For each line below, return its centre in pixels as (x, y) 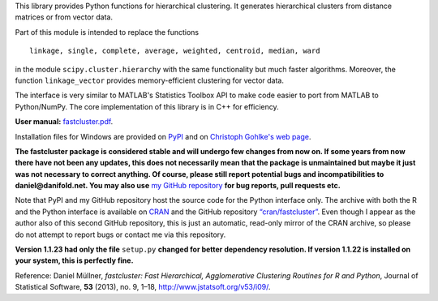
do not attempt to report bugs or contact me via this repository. (120, 234)
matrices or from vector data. (64, 17)
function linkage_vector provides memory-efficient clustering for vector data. (149, 80)
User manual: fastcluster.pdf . (64, 122)
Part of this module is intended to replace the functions (107, 32)
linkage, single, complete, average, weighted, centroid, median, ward (175, 51)
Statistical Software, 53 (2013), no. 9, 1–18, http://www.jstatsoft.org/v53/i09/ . (143, 287)
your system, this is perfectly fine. (74, 260)
